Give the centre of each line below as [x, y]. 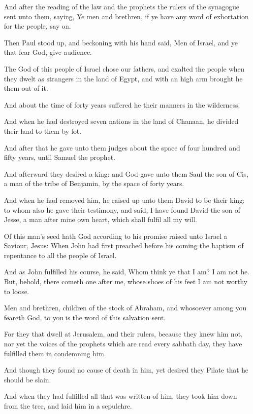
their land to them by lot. [43, 131]
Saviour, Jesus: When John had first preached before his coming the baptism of [124, 245]
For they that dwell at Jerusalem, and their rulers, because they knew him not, [123, 334]
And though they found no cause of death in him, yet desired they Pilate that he [126, 370]
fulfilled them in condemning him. [55, 353]
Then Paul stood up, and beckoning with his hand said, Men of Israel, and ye [121, 42]
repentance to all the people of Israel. [60, 255]
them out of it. [26, 88]
